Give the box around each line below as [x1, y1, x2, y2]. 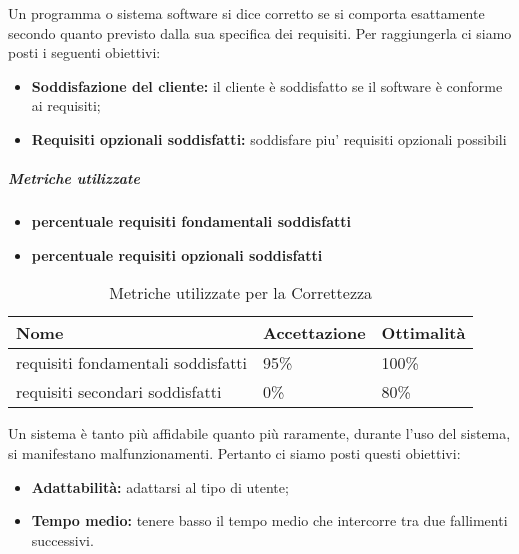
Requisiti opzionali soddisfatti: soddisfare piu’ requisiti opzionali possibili [31, 128, 507, 149]
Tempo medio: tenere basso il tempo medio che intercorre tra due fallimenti [31, 510, 508, 531]
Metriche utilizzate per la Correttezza [109, 281, 373, 305]
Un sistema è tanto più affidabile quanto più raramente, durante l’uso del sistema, [8, 423, 511, 444]
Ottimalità [381, 321, 466, 345]
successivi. [31, 529, 94, 550]
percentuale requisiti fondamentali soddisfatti [31, 211, 351, 232]
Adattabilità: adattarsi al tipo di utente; [31, 476, 289, 497]
